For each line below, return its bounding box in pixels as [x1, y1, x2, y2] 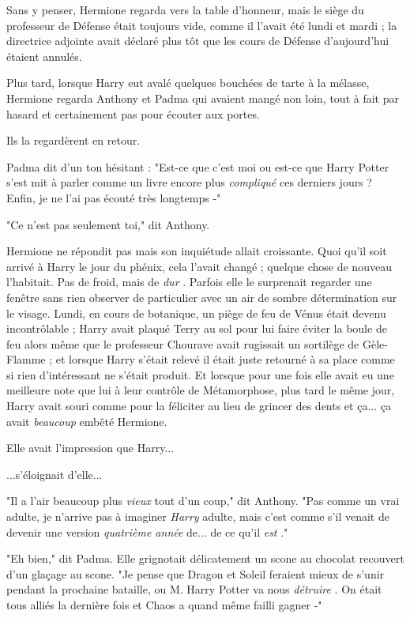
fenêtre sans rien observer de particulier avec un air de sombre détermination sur [6, 288, 397, 305]
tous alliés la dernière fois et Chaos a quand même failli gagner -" [6, 597, 322, 612]
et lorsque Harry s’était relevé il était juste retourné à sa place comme [55, 351, 395, 367]
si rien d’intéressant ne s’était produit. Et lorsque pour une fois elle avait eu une [6, 366, 394, 382]
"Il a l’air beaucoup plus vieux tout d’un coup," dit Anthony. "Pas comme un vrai [6, 492, 400, 509]
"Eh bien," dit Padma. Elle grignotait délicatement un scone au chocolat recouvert [6, 550, 404, 567]
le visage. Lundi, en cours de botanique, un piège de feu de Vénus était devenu [6, 304, 386, 321]
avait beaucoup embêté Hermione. [6, 413, 167, 429]
